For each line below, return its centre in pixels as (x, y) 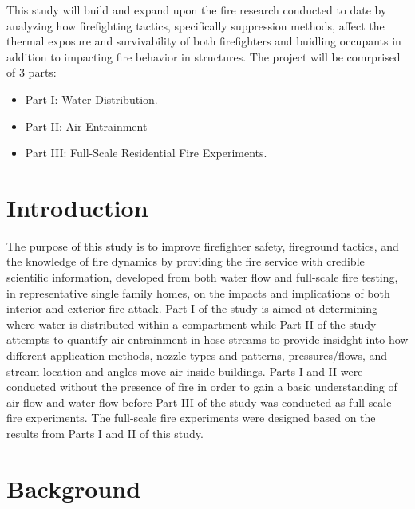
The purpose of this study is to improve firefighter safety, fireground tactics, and (203, 245)
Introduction (77, 207)
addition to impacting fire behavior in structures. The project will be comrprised (204, 56)
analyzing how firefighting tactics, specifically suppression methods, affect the (196, 25)
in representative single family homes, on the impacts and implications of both (198, 292)
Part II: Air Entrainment (86, 126)
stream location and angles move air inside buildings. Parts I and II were (185, 371)
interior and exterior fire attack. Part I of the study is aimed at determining (192, 308)
